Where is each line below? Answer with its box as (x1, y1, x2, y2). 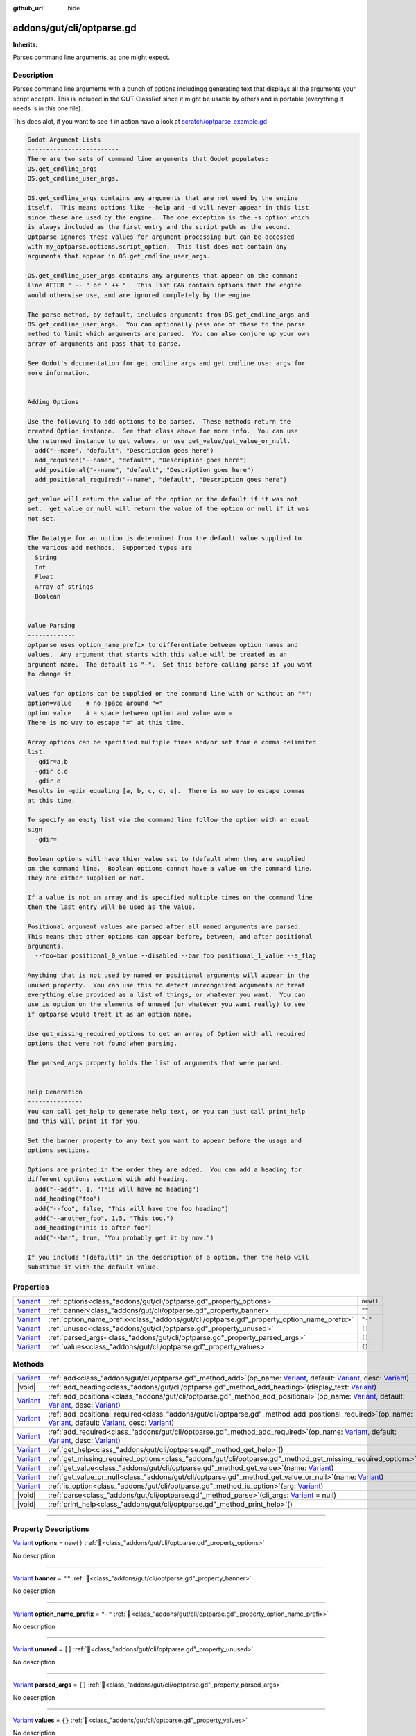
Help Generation (27, 1087, 83, 1096)
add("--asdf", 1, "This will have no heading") (35, 1185, 200, 1193)
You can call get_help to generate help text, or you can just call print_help (27, 1108, 306, 1115)
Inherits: (12, 40, 38, 49)
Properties (12, 1282, 50, 1292)
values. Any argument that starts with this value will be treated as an (27, 651, 288, 659)
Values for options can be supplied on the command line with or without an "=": (27, 690, 313, 697)
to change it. (27, 670, 76, 678)
